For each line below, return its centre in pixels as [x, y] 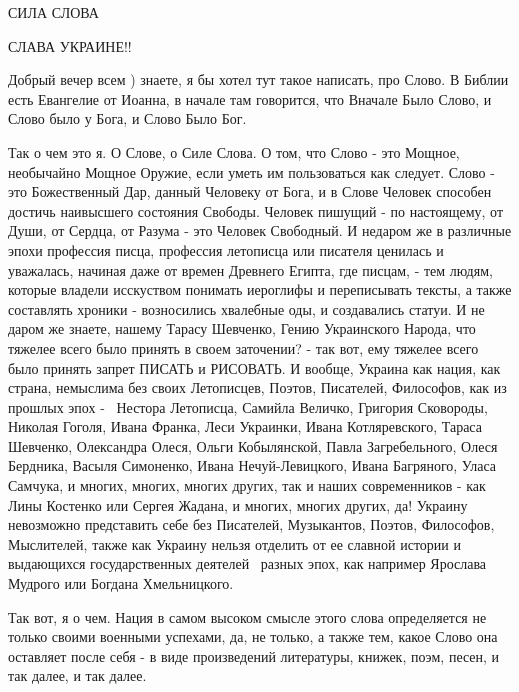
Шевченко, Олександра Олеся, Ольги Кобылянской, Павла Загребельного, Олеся [253, 445]
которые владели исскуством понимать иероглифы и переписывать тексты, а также [260, 289]
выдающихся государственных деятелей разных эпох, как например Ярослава [247, 563]
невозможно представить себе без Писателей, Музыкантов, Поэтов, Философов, [251, 524]
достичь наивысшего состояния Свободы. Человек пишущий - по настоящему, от [256, 210]
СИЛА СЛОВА [53, 12]
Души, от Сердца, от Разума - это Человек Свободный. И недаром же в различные [260, 230]
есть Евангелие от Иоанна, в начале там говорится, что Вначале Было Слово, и [250, 98]
